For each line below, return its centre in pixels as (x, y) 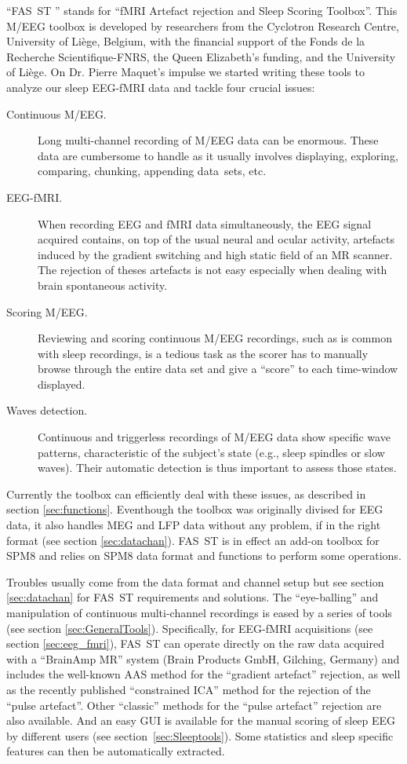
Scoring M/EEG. (47, 311)
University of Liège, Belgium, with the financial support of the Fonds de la (186, 41)
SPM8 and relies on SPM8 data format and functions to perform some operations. (204, 556)
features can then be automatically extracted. (116, 751)
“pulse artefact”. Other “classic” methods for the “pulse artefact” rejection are (194, 705)
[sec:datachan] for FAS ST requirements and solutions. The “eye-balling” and (193, 597)
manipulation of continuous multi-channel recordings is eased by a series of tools (199, 612)
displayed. (62, 384)
